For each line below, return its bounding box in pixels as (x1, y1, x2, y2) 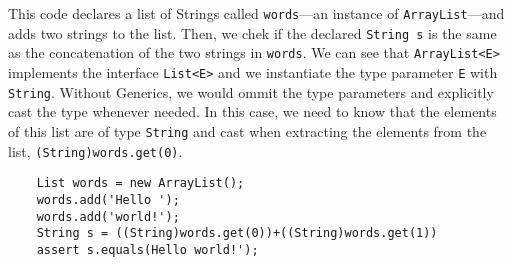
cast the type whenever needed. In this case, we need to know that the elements (8, 101, 497, 122)
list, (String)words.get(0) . (8, 140, 183, 161)
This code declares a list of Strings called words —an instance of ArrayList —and (8, 3, 505, 23)
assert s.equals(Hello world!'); (36, 242, 259, 257)
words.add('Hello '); (36, 192, 180, 207)
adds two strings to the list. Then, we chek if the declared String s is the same (8, 22, 497, 43)
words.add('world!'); (36, 209, 180, 224)
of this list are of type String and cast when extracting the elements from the (8, 120, 487, 141)
